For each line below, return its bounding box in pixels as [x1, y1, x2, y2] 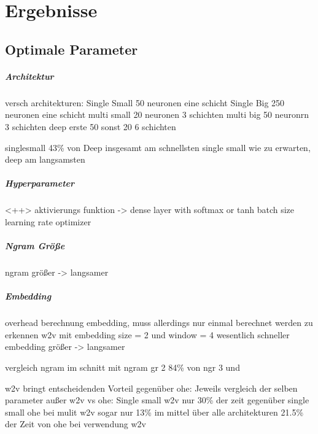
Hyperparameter [5, 177, 75, 190]
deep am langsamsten [5, 153, 85, 166]
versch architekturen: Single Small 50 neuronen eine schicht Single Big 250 [5, 96, 285, 109]
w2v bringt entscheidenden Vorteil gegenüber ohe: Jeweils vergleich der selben [5, 381, 298, 394]
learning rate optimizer [5, 215, 91, 228]
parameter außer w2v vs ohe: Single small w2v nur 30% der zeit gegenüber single [5, 393, 309, 406]
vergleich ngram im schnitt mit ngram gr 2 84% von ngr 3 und [5, 360, 240, 373]
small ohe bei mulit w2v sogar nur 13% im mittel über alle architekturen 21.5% [5, 405, 304, 418]
